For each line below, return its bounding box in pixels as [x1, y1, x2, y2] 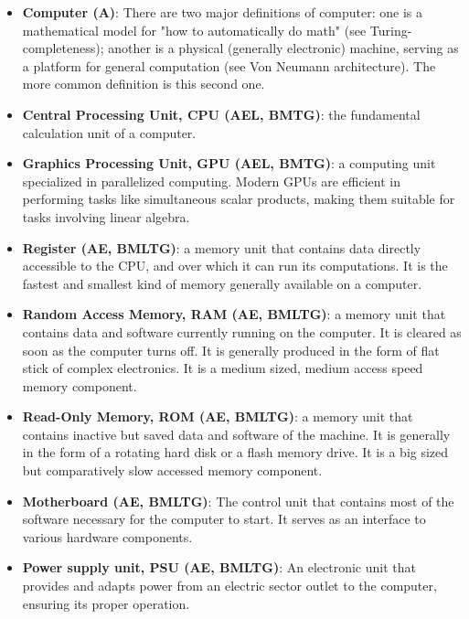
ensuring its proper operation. [22, 593, 190, 613]
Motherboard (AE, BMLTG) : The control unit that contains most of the [22, 491, 454, 510]
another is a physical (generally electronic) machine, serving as [108, 38, 459, 58]
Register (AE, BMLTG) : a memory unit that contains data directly [22, 238, 421, 257]
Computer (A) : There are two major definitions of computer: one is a [22, 3, 423, 21]
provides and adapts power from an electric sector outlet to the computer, [22, 576, 437, 595]
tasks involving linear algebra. [22, 207, 190, 226]
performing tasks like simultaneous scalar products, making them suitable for [22, 189, 455, 208]
